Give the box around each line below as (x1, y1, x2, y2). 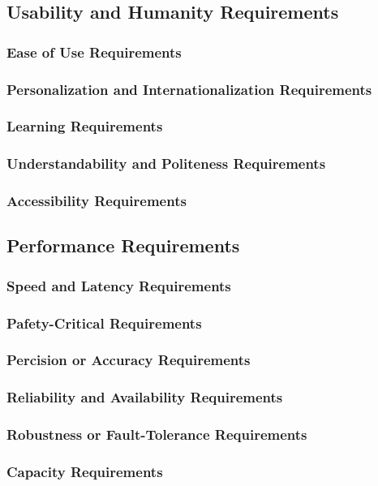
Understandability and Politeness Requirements (6, 153, 326, 174)
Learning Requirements (6, 116, 163, 136)
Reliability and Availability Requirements (6, 387, 283, 407)
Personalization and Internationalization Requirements (6, 79, 372, 99)
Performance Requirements (6, 233, 240, 258)
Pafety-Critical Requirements (6, 312, 202, 333)
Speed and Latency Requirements (6, 275, 231, 295)
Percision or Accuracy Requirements (6, 350, 251, 370)
